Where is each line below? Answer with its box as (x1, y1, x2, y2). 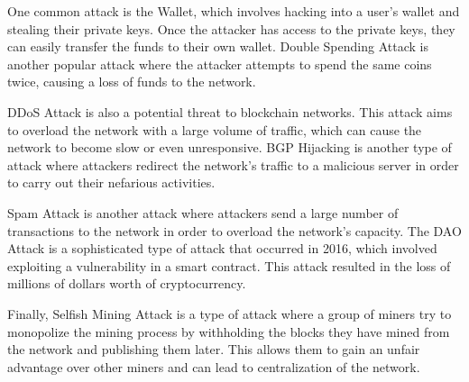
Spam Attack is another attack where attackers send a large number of (7, 203, 399, 222)
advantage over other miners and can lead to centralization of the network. (7, 357, 420, 376)
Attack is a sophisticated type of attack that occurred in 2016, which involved (7, 239, 437, 258)
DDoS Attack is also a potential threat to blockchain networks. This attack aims (7, 102, 453, 121)
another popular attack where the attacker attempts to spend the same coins (7, 54, 432, 73)
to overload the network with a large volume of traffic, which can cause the (7, 120, 422, 139)
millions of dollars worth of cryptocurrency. (7, 274, 246, 293)
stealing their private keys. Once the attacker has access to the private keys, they (7, 19, 455, 38)
